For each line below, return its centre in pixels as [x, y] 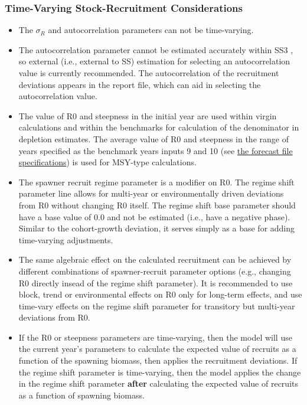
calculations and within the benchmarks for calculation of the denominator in [159, 127]
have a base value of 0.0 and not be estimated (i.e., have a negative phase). [154, 216]
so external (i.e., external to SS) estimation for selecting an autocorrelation [154, 61]
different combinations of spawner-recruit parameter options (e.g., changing [155, 271]
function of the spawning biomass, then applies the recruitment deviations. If [158, 360]
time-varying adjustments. [66, 239]
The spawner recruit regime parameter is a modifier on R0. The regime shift [156, 182]
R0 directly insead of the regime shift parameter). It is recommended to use [156, 282]
